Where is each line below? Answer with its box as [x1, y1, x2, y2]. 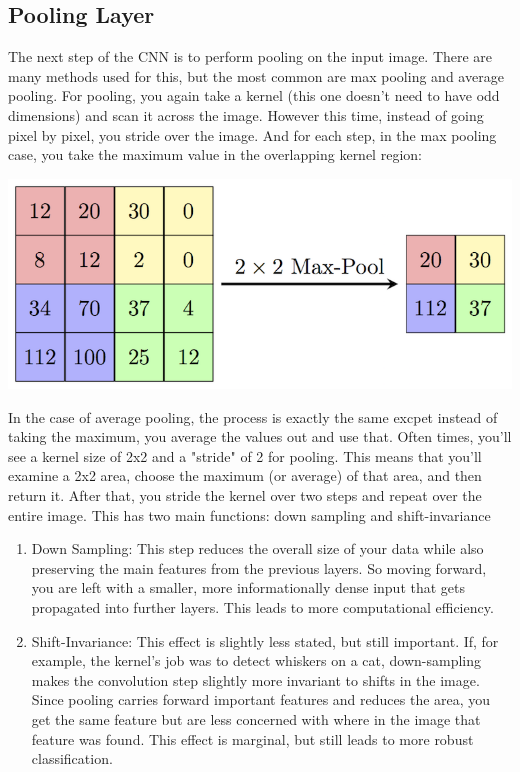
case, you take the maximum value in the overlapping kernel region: [8, 144, 422, 165]
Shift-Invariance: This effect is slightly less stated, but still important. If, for [31, 630, 499, 651]
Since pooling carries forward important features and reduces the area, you [31, 689, 491, 710]
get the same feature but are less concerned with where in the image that [31, 709, 481, 729]
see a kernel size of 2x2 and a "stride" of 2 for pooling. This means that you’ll [8, 445, 482, 466]
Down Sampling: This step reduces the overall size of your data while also [31, 538, 484, 559]
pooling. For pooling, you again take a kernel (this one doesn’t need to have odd [8, 85, 500, 106]
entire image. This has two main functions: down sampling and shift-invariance [8, 504, 491, 525]
